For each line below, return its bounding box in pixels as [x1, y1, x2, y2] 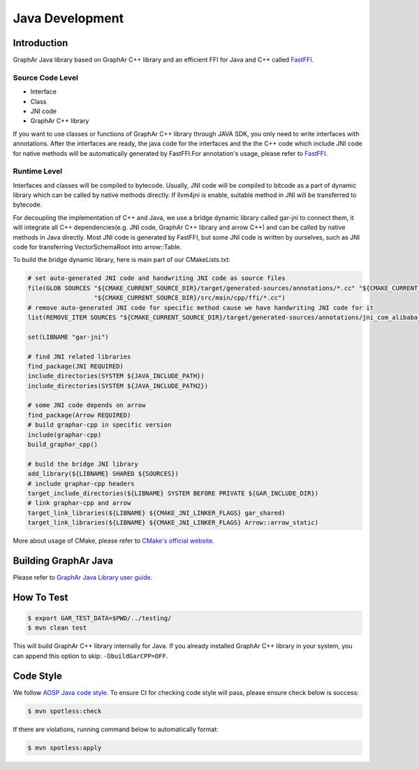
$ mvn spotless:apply [27, 744, 102, 752]
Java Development [13, 10, 124, 26]
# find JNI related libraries [27, 353, 131, 360]
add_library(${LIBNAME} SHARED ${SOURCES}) [27, 470, 179, 478]
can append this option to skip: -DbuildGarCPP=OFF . [13, 652, 168, 660]
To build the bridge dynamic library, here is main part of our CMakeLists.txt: [13, 256, 230, 264]
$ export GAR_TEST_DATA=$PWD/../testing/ [27, 615, 172, 622]
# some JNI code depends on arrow [27, 402, 146, 409]
